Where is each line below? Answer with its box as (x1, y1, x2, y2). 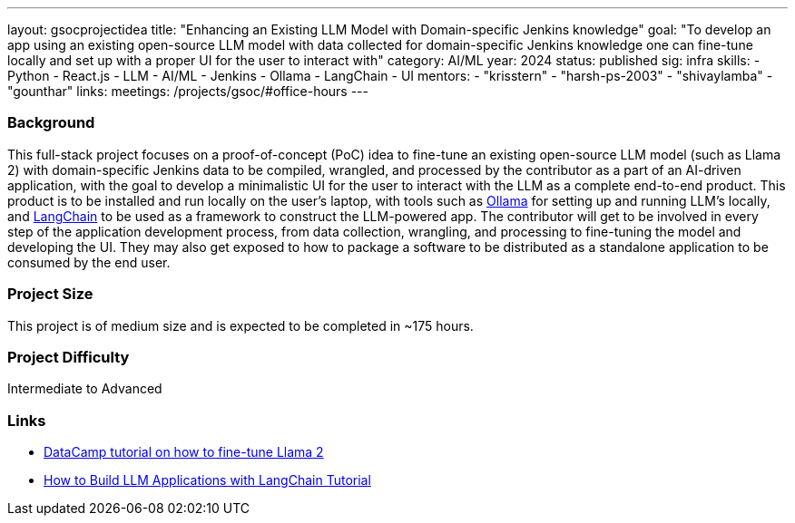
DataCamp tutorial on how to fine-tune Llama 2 (44, 444, 324, 460)
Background (7, 113, 95, 132)
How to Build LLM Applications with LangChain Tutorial (44, 472, 371, 488)
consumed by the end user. (7, 254, 171, 270)
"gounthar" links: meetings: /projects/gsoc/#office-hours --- (7, 83, 368, 99)
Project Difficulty (7, 347, 130, 366)
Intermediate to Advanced (7, 381, 162, 397)
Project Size (7, 285, 93, 304)
